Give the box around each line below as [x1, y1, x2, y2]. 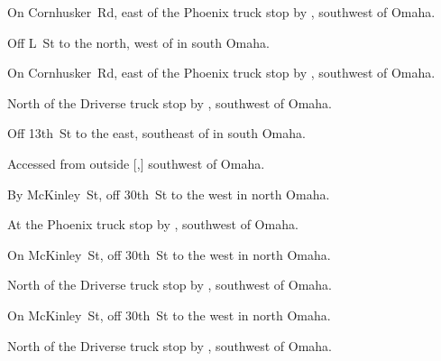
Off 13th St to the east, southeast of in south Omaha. [7, 124, 306, 143]
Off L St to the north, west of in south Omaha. [7, 32, 270, 51]
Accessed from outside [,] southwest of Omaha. [7, 153, 265, 172]
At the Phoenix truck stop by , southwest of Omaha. [7, 215, 299, 234]
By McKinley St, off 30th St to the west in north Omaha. [7, 184, 330, 203]
